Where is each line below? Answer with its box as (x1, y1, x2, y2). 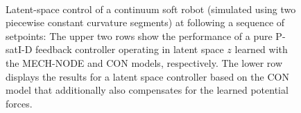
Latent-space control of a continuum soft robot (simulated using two (6, 1, 296, 16)
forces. (6, 96, 33, 110)
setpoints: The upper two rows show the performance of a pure (6, 28, 273, 43)
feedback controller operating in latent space (35, 42, 224, 56)
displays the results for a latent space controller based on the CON (6, 69, 289, 83)
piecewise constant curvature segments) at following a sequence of (6, 15, 285, 30)
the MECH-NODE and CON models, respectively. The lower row (6, 55, 283, 70)
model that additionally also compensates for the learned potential (6, 83, 289, 97)
